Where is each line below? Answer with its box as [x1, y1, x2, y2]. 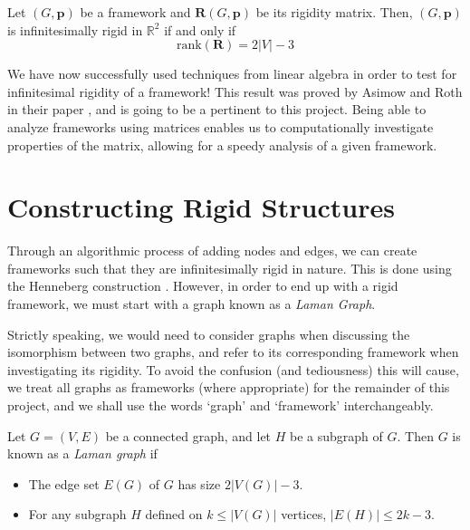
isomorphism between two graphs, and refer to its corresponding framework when [7, 342, 459, 361]
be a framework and [80, 3, 191, 21]
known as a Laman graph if [7, 444, 158, 463]
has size [177, 474, 221, 493]
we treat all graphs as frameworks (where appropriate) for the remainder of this [7, 378, 450, 397]
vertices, [281, 505, 327, 524]
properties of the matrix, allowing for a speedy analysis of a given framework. [7, 135, 437, 154]
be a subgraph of [290, 426, 383, 445]
